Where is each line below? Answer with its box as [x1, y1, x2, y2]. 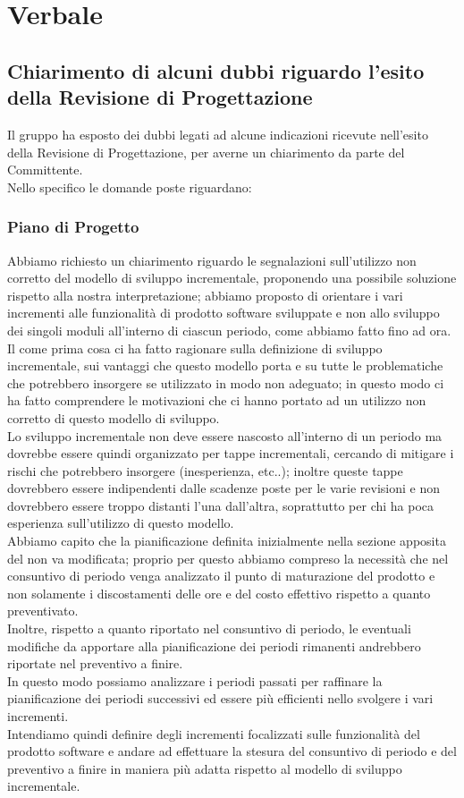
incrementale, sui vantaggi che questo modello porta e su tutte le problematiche [7, 356, 443, 375]
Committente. [7, 160, 83, 179]
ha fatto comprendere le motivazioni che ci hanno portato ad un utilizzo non [7, 391, 426, 410]
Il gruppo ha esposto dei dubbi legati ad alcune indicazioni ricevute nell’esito [7, 124, 428, 143]
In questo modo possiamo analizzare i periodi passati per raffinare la [7, 671, 383, 690]
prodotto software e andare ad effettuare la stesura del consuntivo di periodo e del [7, 742, 457, 760]
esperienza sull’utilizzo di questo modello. [7, 514, 234, 532]
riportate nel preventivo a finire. [7, 654, 183, 673]
